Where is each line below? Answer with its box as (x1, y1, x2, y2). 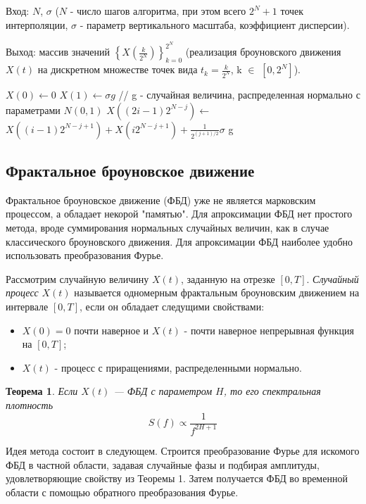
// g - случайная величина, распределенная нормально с (118, 87, 360, 102)
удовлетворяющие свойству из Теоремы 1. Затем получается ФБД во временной (6, 471, 348, 486)
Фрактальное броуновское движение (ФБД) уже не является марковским (6, 192, 316, 207)
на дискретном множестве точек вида (37, 62, 198, 77)
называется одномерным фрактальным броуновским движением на (74, 285, 360, 300)
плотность (6, 397, 53, 412)
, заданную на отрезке (181, 271, 275, 286)
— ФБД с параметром (113, 384, 213, 398)
